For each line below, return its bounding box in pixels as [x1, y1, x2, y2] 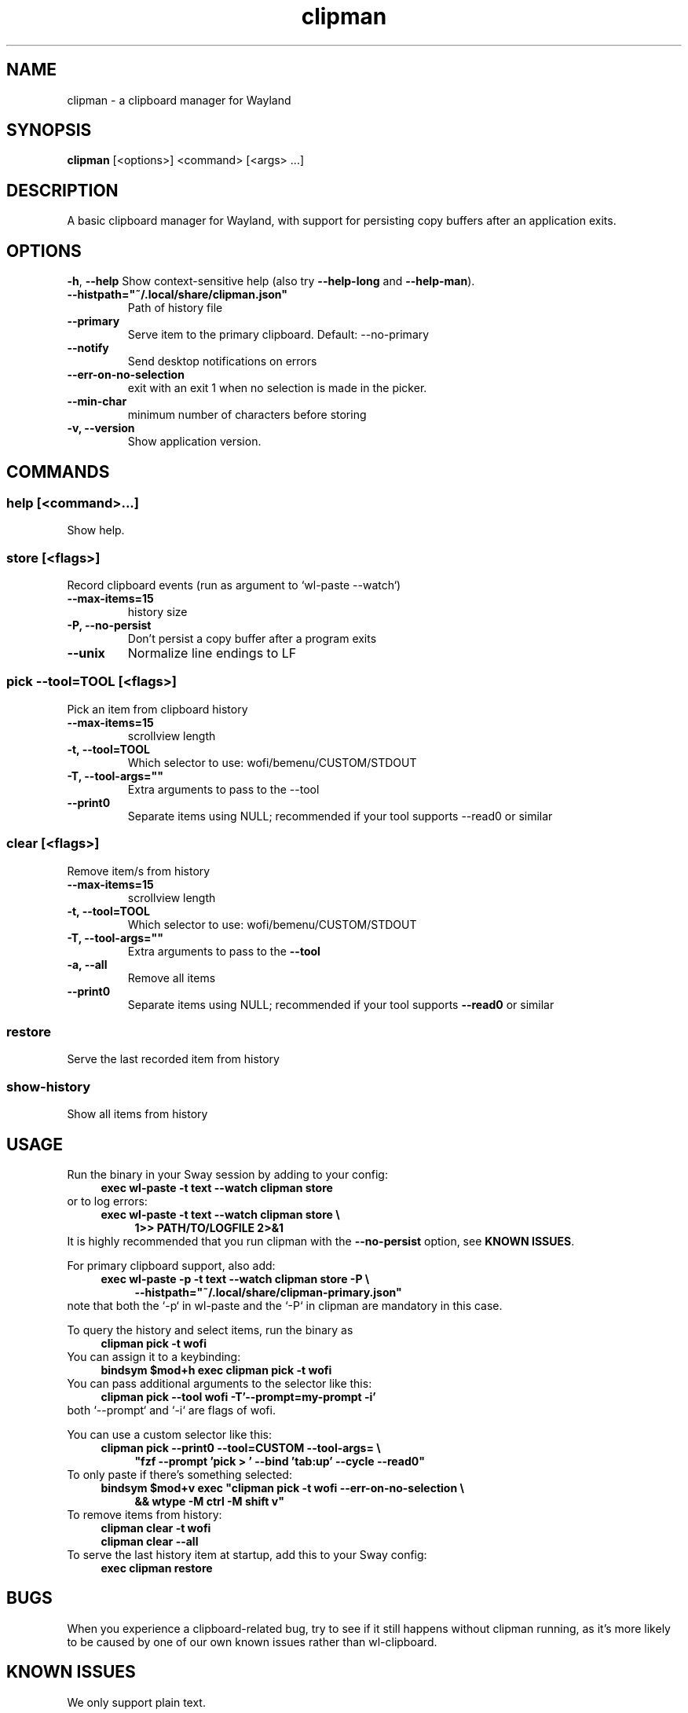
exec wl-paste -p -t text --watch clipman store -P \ [101, 1271, 370, 1286]
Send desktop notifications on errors [127, 354, 317, 369]
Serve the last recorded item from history [67, 1052, 280, 1066]
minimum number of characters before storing [127, 408, 367, 422]
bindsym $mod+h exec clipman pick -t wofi [101, 1363, 332, 1377]
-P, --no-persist [67, 618, 152, 633]
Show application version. [127, 435, 262, 449]
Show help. [67, 523, 125, 537]
